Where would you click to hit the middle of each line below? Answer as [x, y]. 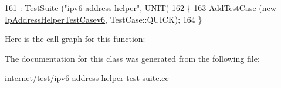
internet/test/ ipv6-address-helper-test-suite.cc [87, 78]
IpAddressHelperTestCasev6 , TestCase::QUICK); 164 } [104, 19]
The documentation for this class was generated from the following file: [132, 58]
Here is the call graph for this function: [75, 39]
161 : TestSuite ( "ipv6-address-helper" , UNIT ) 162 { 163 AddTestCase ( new [140, 8]
